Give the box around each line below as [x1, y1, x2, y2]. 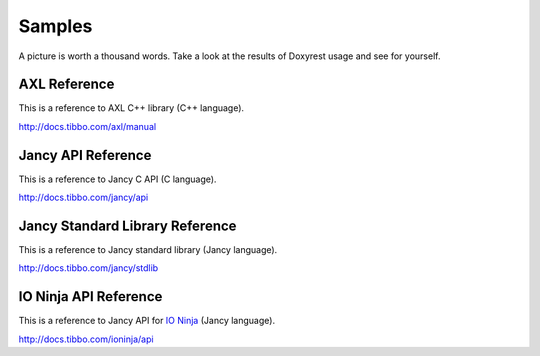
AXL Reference [18, 76, 115, 93]
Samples [18, 15, 93, 37]
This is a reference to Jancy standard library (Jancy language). [18, 244, 278, 256]
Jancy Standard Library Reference [18, 217, 237, 234]
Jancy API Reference [18, 146, 152, 164]
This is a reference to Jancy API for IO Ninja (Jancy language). [18, 315, 275, 327]
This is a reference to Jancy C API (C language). [18, 173, 217, 185]
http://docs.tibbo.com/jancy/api [18, 191, 149, 204]
